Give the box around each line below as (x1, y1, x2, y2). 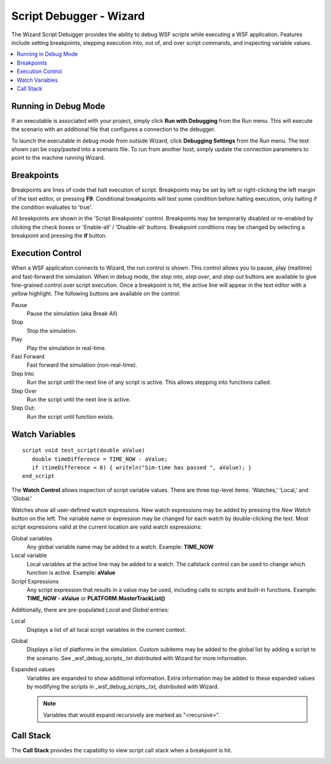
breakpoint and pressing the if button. (11, 232, 107, 240)
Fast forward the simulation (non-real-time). (26, 361, 138, 368)
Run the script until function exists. (26, 413, 115, 420)
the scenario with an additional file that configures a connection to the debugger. (11, 126, 216, 133)
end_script (22, 473, 55, 480)
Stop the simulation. (26, 327, 77, 334)
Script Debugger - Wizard (11, 9, 145, 23)
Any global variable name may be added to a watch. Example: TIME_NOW (26, 544, 214, 551)
